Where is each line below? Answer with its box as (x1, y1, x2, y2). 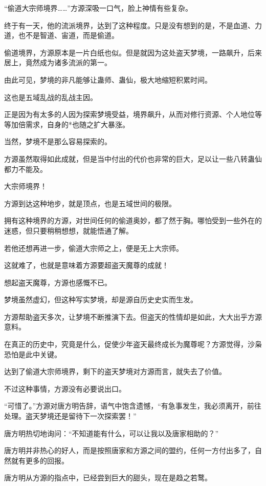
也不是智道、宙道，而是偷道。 (18, 30, 119, 41)
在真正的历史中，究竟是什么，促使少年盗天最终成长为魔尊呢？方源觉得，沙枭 (4, 339, 262, 349)
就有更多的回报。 (11, 455, 69, 465)
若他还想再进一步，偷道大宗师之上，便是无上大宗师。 (4, 242, 183, 253)
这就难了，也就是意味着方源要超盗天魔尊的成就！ (4, 260, 169, 270)
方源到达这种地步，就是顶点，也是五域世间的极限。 (4, 198, 176, 208)
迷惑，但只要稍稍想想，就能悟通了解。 (4, 225, 133, 236)
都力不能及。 (4, 163, 47, 174)
